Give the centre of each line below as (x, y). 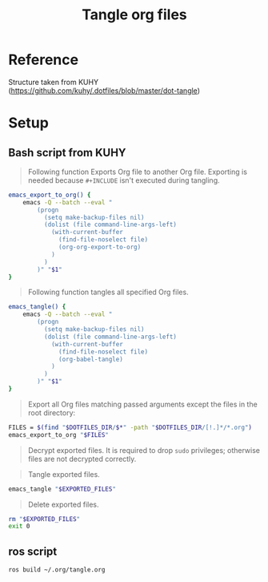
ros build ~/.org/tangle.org (57, 570)
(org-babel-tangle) (91, 359)
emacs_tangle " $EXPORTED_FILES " (62, 489)
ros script (33, 551)
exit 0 (19, 527)
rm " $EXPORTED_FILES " (44, 519)
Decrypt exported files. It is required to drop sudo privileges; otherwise (144, 450)
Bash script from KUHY (67, 153)
